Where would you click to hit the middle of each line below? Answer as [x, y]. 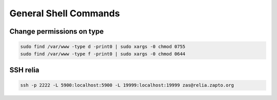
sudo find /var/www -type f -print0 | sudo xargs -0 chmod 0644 [103, 54]
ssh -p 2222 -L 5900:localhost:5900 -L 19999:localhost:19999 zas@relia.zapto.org [127, 85]
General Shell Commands [65, 13]
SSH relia [24, 70]
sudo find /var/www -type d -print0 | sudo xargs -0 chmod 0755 [103, 47]
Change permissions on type [57, 31]
